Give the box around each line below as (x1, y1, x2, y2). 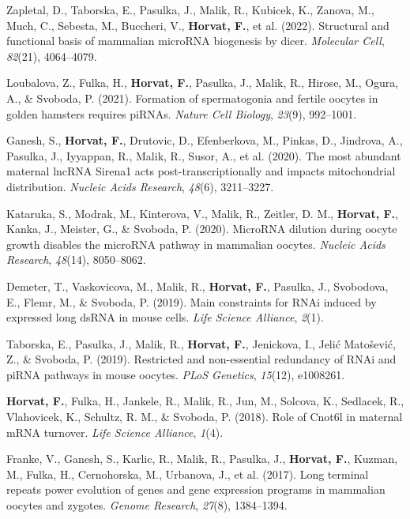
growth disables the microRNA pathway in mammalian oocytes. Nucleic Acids (6, 235, 386, 252)
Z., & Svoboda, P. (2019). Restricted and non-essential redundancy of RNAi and (6, 351, 397, 367)
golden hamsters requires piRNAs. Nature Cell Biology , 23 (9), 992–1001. (6, 105, 357, 122)
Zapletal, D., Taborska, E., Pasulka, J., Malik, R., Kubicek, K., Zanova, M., (6, 2, 374, 17)
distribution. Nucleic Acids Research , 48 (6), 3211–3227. (6, 178, 274, 194)
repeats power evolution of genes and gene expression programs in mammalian (6, 481, 386, 498)
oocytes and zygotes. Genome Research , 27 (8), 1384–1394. (6, 497, 288, 513)
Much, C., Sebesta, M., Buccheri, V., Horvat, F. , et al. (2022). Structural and (6, 17, 389, 33)
